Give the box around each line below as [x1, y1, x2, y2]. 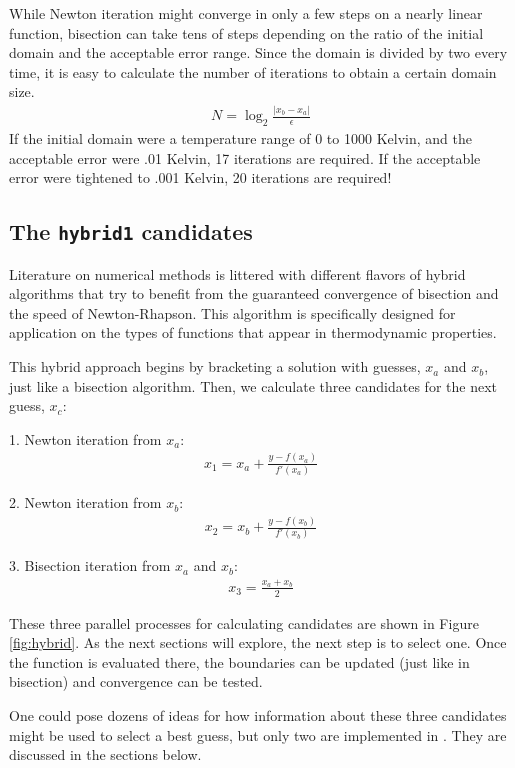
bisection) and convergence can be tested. [9, 671, 263, 692]
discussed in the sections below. [9, 744, 202, 765]
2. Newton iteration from [9, 492, 162, 513]
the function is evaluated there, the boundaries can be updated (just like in [9, 651, 470, 672]
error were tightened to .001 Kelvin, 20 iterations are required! [9, 167, 392, 188]
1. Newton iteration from [9, 428, 162, 449]
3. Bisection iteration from [9, 555, 171, 576]
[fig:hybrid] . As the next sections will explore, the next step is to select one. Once [9, 632, 507, 653]
